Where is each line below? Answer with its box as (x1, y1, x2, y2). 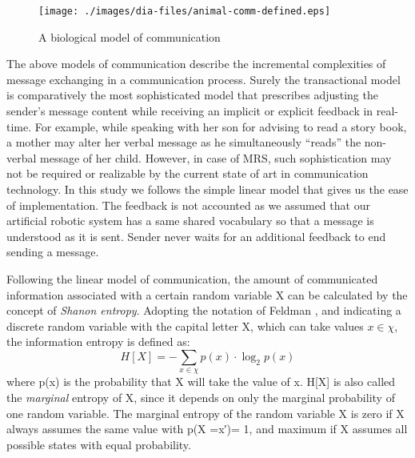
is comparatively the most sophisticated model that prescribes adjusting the (6, 86, 378, 103)
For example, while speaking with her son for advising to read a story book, (34, 118, 407, 135)
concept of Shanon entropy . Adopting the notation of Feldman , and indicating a (6, 302, 401, 319)
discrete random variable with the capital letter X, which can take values (6, 317, 364, 334)
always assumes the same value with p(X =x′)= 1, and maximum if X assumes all (6, 420, 408, 437)
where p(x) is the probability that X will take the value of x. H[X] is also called (6, 373, 396, 390)
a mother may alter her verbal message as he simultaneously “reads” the (6, 134, 361, 151)
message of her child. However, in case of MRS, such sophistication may (40, 149, 392, 166)
